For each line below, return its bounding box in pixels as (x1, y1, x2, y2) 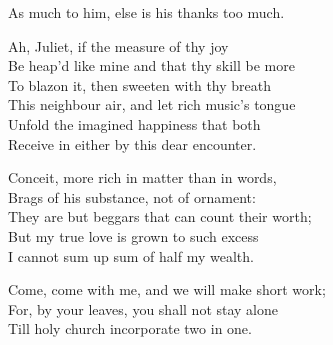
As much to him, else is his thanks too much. (8, 2, 285, 22)
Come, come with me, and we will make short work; (8, 279, 326, 300)
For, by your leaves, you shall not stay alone (8, 298, 279, 319)
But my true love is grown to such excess (8, 225, 259, 246)
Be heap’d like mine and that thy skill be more (8, 55, 295, 76)
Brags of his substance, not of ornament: (8, 186, 256, 207)
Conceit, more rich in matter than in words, (8, 167, 277, 188)
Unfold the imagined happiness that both (8, 113, 261, 134)
